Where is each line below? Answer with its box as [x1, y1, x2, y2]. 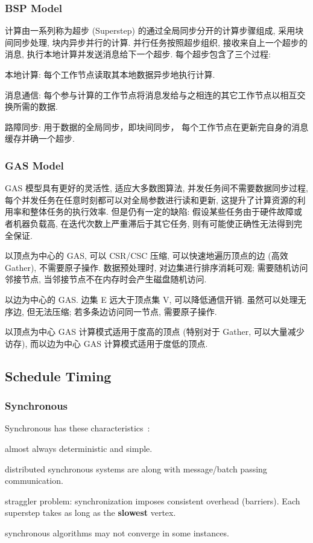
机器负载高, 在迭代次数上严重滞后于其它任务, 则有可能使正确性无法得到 [13, 217, 294, 229]
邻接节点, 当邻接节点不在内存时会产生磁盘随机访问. [5, 273, 207, 285]
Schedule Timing [5, 366, 112, 385]
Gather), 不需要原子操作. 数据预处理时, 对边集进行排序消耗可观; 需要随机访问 [5, 261, 308, 273]
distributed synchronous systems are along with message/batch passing [5, 462, 267, 475]
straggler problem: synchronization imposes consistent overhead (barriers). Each [5, 494, 300, 507]
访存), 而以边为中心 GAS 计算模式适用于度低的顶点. [5, 337, 208, 349]
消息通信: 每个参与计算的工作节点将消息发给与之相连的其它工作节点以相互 [5, 88, 297, 101]
